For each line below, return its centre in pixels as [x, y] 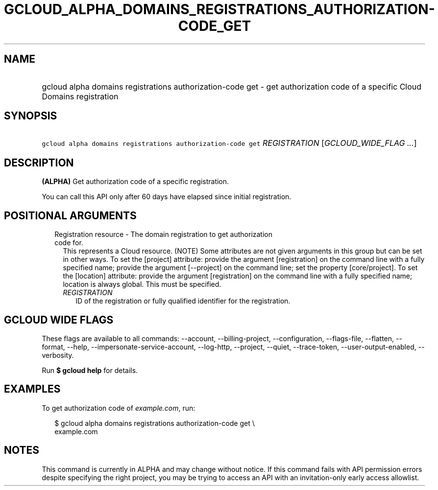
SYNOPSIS [31, 116]
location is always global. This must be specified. [142, 284]
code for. [69, 243]
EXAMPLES [32, 389]
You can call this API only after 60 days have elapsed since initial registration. [167, 197]
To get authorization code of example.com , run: [119, 408]
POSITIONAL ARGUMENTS [70, 215]
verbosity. [58, 355]
